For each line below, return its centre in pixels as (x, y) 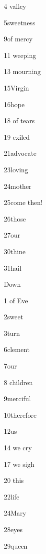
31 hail (13, 268)
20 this (14, 480)
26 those (15, 218)
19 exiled (17, 137)
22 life (12, 496)
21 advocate (20, 153)
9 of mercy (18, 39)
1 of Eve (16, 300)
